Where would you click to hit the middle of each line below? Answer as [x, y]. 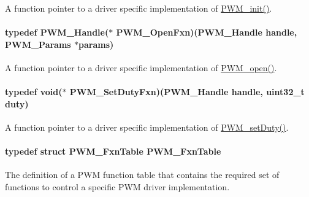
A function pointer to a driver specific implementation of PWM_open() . [141, 67]
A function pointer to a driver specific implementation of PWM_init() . [139, 8]
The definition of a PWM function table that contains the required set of [142, 175]
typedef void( [34, 92]
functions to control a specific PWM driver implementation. [117, 186]
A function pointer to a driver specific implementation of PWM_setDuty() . [147, 127]
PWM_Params [38, 44]
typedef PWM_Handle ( [57, 32]
